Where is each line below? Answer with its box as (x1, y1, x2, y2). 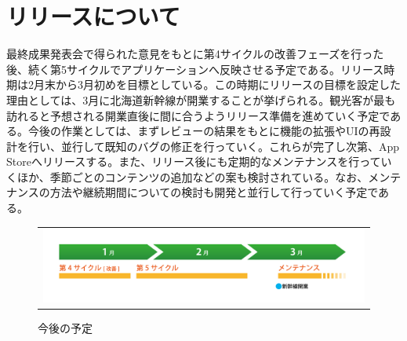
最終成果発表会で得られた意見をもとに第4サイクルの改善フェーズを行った (6, 46, 384, 62)
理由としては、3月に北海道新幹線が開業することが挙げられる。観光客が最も (6, 91, 396, 108)
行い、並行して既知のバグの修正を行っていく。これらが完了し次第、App (27, 137, 399, 154)
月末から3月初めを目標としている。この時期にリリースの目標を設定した (33, 76, 401, 93)
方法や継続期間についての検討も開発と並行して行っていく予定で (49, 184, 379, 200)
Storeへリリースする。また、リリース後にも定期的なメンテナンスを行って (6, 153, 381, 170)
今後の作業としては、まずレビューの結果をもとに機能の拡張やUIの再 (27, 123, 380, 139)
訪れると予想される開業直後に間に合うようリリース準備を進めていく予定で (6, 107, 391, 123)
